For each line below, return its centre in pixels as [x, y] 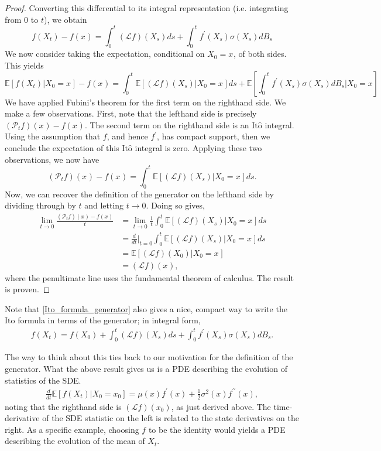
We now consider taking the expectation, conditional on [105, 54]
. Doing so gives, [175, 205]
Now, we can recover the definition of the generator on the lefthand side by [139, 194]
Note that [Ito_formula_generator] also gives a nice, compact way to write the [146, 308]
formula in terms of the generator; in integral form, [109, 320]
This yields [24, 65]
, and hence [127, 136]
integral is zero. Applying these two [198, 148]
